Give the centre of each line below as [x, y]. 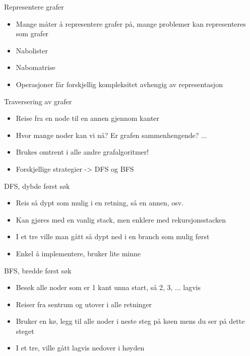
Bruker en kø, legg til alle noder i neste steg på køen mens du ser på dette [130, 321]
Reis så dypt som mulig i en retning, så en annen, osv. [100, 203]
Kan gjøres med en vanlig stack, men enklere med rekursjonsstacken [121, 219]
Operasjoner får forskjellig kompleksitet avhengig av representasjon [119, 84]
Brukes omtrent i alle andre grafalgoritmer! [82, 152]
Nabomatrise [36, 67]
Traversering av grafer [38, 101]
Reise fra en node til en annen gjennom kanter [88, 118]
